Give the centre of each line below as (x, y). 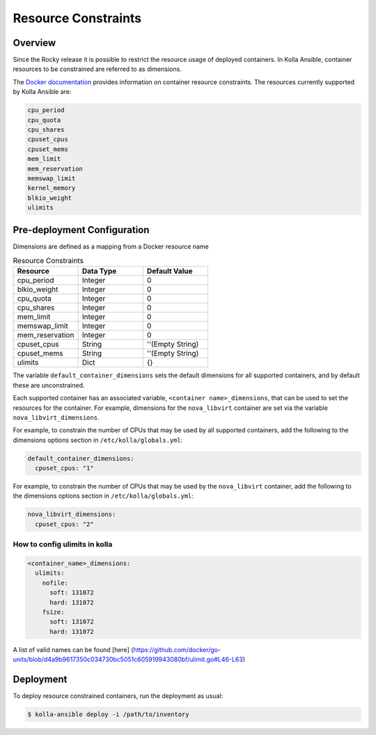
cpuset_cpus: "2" (64, 524)
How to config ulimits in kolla (63, 544)
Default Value (170, 271)
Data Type (99, 271)
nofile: (55, 583)
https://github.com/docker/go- (177, 649)
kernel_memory (52, 188)
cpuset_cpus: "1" (64, 468)
